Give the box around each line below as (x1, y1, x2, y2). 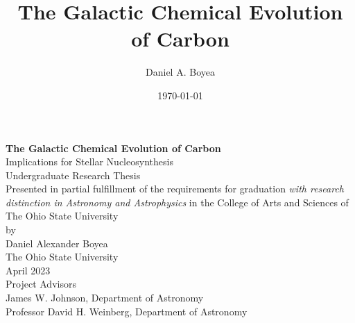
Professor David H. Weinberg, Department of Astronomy (6, 304, 248, 318)
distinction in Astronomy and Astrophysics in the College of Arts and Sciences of (6, 194, 349, 209)
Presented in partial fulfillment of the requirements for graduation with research (6, 181, 345, 196)
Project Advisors (6, 276, 76, 291)
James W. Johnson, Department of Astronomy (6, 290, 204, 305)
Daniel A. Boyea (146, 65, 215, 79)
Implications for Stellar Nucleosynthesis (6, 154, 173, 169)
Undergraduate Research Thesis (6, 167, 141, 182)
